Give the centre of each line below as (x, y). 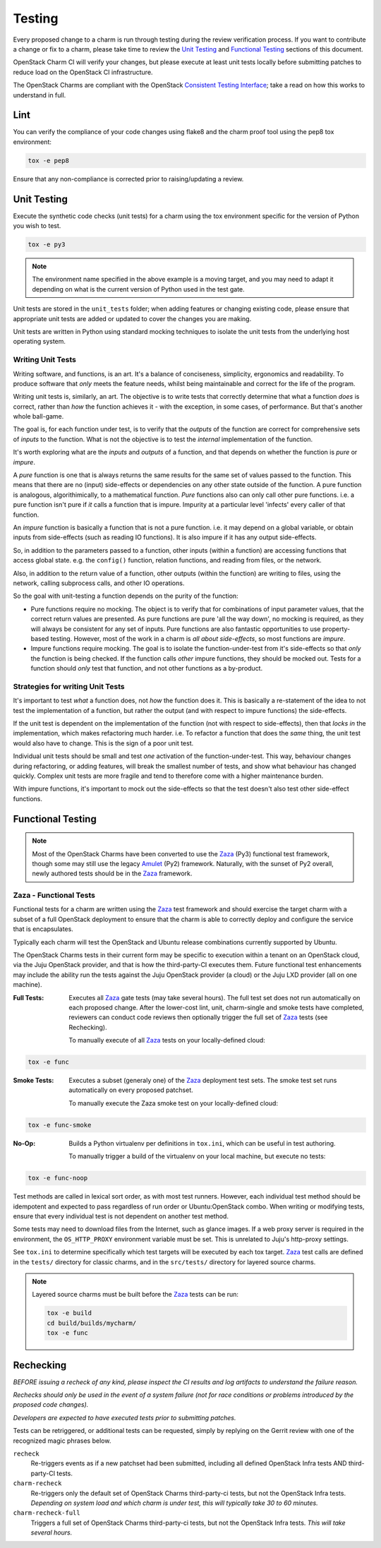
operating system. (40, 342)
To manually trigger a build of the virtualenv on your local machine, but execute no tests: (197, 1156)
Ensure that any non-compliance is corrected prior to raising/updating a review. (128, 179)
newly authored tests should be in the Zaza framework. (112, 874)
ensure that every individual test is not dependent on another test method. (121, 1216)
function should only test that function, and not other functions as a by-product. (147, 668)
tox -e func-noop (58, 1178)
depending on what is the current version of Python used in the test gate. (138, 289)
